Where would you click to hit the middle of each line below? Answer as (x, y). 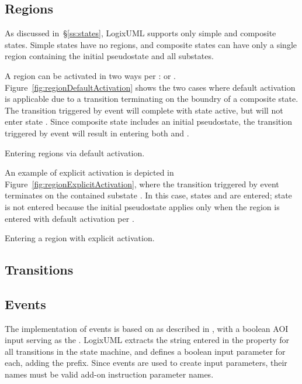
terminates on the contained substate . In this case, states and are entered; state (148, 195)
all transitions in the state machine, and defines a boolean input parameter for (145, 351)
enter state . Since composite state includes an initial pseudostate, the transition (149, 121)
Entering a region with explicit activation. (80, 238)
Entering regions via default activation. (75, 152)
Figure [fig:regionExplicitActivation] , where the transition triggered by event (142, 184)
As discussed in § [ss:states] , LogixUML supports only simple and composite (140, 33)
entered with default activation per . (70, 218)
